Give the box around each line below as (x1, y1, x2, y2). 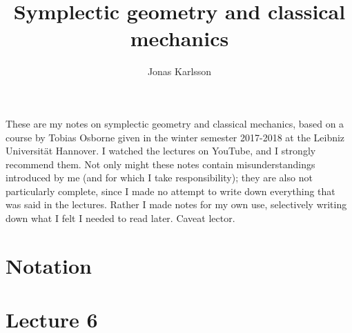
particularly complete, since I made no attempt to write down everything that (6, 183, 335, 198)
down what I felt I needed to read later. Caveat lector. (6, 211, 235, 225)
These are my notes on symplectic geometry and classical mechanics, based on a (6, 116, 344, 130)
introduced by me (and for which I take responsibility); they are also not (6, 170, 313, 185)
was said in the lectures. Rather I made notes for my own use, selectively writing (6, 197, 347, 212)
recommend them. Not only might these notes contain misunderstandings (6, 157, 315, 171)
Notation (6, 251, 92, 279)
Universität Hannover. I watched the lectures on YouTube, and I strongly (6, 143, 316, 158)
